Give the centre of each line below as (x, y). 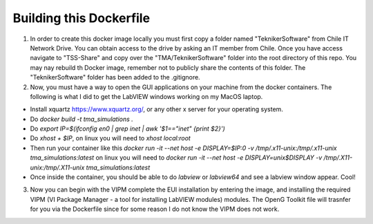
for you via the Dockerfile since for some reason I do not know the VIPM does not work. (155, 209)
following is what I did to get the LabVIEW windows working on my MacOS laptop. (146, 96)
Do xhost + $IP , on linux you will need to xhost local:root (111, 138)
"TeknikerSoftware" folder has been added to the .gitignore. (115, 77)
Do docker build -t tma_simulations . (82, 119)
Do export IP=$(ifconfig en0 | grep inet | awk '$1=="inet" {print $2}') (128, 129)
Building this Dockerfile (82, 18)
